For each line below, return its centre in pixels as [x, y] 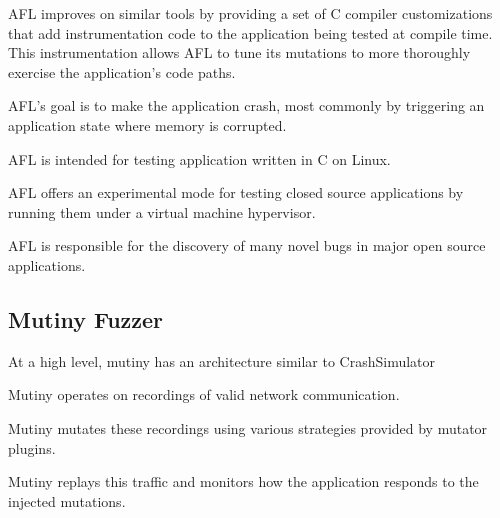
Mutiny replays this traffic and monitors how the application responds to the [243, 481]
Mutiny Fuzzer [86, 318]
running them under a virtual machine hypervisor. [162, 211]
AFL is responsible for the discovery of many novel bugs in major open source [247, 245]
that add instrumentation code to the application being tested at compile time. [250, 32]
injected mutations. [67, 500]
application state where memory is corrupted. [147, 124]
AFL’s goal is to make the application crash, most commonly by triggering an [246, 105]
